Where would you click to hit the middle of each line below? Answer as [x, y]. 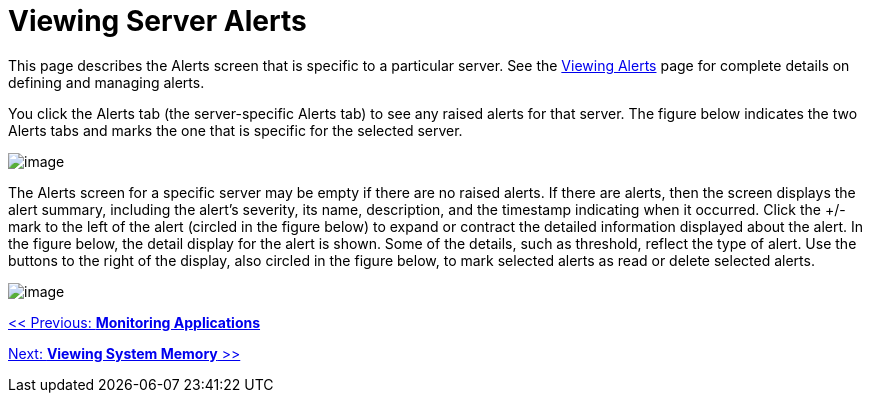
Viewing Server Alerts [157, 21]
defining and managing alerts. [106, 82]
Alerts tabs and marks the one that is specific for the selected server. [235, 130]
